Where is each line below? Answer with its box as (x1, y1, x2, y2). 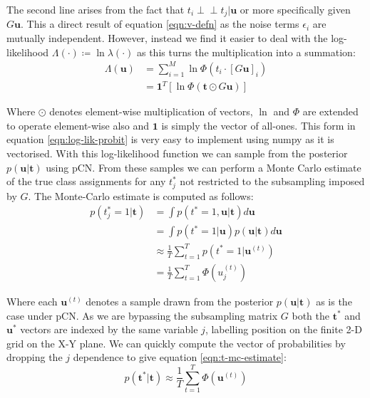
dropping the (6, 350, 63, 365)
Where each (6, 293, 58, 308)
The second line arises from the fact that (6, 2, 185, 16)
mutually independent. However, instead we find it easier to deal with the (6, 31, 328, 46)
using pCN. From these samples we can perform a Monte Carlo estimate (46, 159, 361, 174)
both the (292, 308, 329, 323)
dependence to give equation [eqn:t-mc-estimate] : (73, 350, 287, 365)
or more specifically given (240, 2, 351, 16)
